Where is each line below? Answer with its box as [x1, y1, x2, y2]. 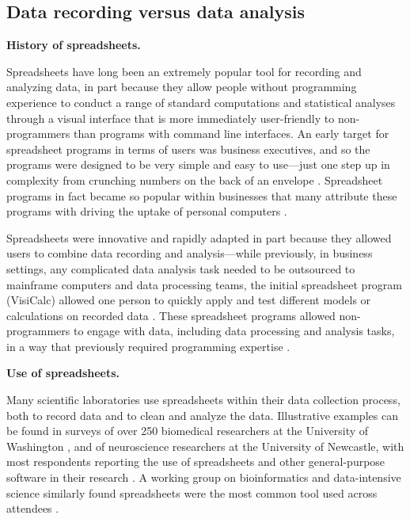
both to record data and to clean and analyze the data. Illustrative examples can [6, 406, 398, 423]
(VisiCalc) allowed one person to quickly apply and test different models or [6, 292, 371, 308]
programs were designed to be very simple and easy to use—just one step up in [6, 156, 390, 173]
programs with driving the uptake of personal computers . [6, 203, 287, 219]
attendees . [6, 500, 59, 517]
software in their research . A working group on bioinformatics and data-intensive [6, 469, 401, 486]
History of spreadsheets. [6, 36, 141, 53]
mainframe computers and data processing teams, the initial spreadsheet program [6, 276, 403, 292]
